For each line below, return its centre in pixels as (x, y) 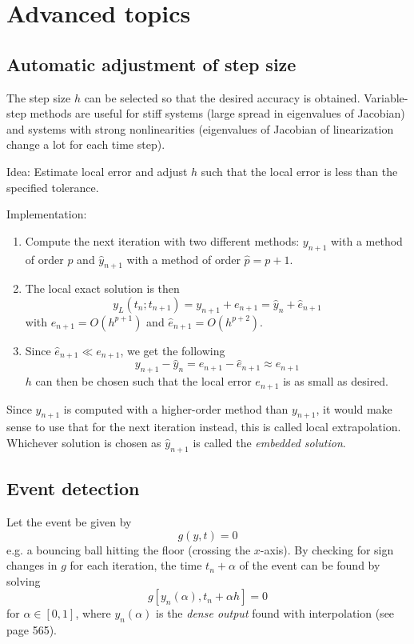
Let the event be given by (69, 522)
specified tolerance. (53, 187)
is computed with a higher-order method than (176, 408)
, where (93, 613)
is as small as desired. (336, 381)
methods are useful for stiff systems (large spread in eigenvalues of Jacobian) (217, 113)
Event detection (73, 488)
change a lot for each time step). (86, 144)
